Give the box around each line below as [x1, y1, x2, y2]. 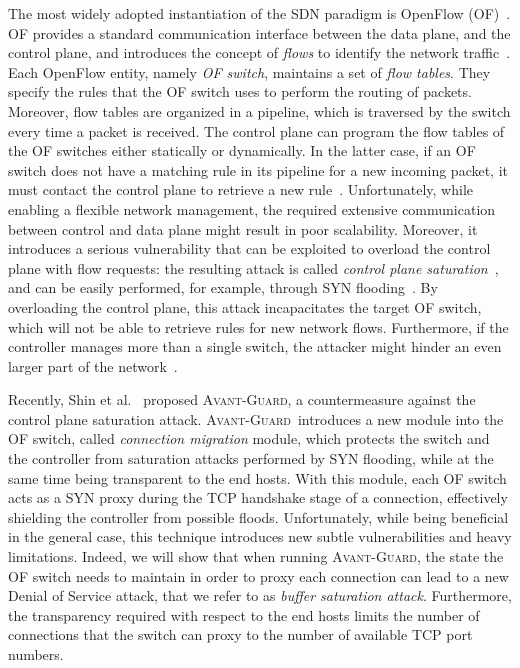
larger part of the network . [8, 355, 178, 376]
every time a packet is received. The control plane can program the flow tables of [8, 120, 505, 141]
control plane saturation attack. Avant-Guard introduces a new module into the [8, 408, 504, 429]
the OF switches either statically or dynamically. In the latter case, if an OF [8, 140, 476, 161]
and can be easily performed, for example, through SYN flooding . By [8, 277, 438, 298]
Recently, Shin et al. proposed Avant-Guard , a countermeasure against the [8, 389, 476, 410]
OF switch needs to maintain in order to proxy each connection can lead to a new [8, 565, 509, 586]
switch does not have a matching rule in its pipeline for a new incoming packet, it [8, 159, 509, 180]
